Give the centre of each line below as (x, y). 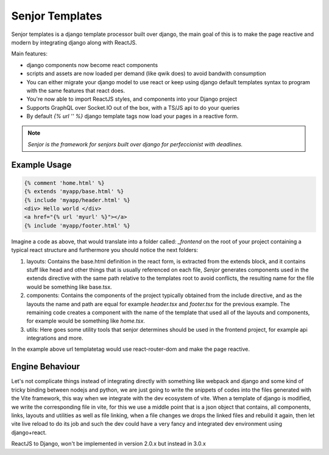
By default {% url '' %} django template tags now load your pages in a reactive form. (133, 116)
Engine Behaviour (46, 367)
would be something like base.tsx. (69, 287)
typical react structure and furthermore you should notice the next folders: (104, 250)
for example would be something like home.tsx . (86, 321)
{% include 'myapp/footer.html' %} (77, 225)
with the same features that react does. (76, 90)
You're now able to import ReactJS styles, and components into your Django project (132, 99)
